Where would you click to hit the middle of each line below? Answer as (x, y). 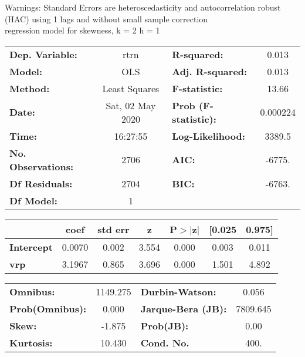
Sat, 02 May (131, 105)
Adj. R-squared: (210, 71)
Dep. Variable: (43, 54)
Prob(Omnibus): (48, 308)
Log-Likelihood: (209, 136)
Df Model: (33, 200)
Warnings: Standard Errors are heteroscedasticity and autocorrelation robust (143, 7)
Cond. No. (165, 342)
